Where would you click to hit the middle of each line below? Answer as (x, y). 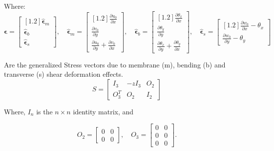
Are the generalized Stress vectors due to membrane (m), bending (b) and (115, 64)
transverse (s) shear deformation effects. (63, 74)
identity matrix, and (103, 111)
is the (44, 111)
